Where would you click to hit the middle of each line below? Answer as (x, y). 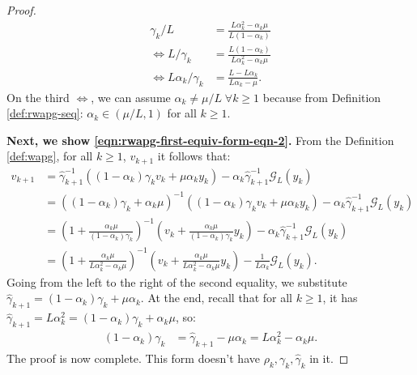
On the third (38, 97)
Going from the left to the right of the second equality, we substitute (177, 281)
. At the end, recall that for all (216, 298)
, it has (340, 298)
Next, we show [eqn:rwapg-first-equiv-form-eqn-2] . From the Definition (200, 140)
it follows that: (194, 156)
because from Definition (322, 97)
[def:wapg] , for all (50, 156)
